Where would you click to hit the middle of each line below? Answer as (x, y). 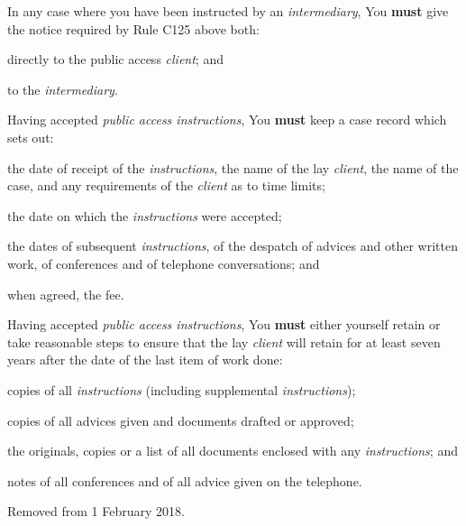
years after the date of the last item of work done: (145, 360)
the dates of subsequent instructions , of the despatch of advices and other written (233, 246)
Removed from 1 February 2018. (96, 511)
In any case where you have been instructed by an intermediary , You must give (228, 11)
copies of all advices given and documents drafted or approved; (181, 420)
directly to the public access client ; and (115, 59)
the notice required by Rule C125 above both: (133, 28)
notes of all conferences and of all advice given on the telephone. (185, 480)
